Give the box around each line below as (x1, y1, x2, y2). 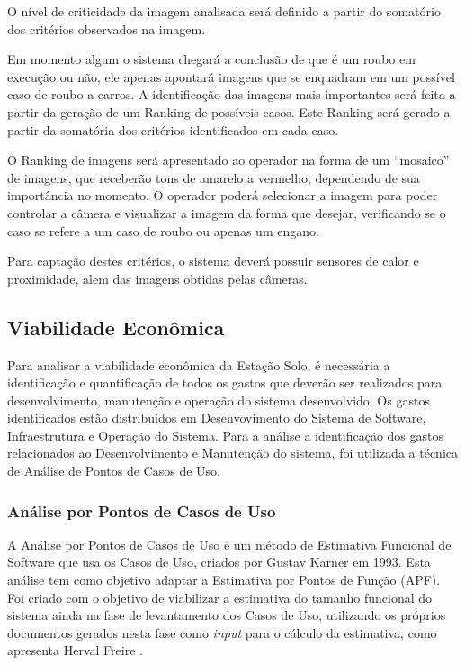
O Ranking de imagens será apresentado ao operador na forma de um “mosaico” (7, 150, 450, 169)
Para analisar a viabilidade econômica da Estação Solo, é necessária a (7, 355, 390, 374)
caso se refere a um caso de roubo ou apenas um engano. (7, 221, 319, 240)
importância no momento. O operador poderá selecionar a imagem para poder (7, 186, 438, 205)
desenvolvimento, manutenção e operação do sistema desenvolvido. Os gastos (7, 390, 430, 409)
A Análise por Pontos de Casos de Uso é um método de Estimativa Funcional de (7, 534, 452, 553)
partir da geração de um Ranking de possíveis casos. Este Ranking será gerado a (7, 102, 451, 121)
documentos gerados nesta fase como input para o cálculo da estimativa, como (7, 623, 437, 642)
